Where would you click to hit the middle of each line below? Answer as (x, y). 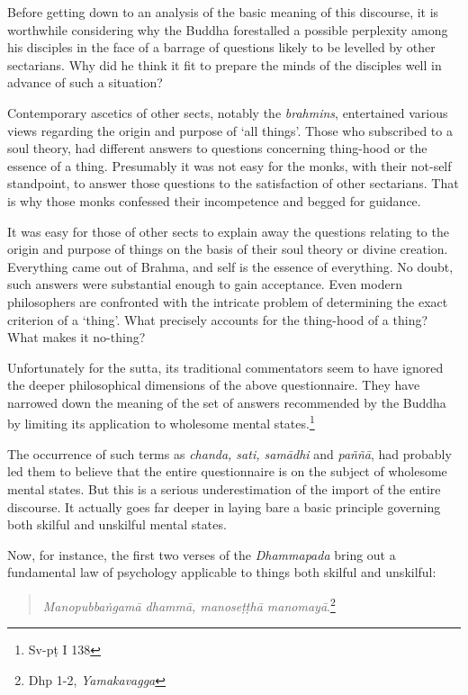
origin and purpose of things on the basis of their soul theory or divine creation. (228, 249)
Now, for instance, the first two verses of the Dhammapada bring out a (202, 554)
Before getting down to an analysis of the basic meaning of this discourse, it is (223, 12)
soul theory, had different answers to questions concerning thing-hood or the (217, 148)
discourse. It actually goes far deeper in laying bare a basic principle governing (224, 506)
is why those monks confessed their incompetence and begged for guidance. (214, 200)
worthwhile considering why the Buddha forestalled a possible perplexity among (228, 29)
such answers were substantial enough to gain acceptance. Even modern (205, 284)
